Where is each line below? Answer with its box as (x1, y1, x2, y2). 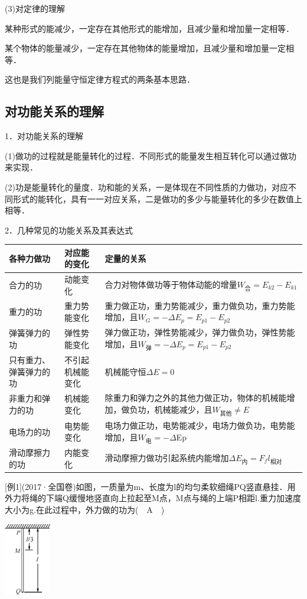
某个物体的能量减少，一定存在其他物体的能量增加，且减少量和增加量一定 (5, 42, 286, 54)
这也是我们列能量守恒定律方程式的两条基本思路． (5, 73, 195, 85)
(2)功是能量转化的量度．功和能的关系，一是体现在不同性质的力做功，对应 (5, 180, 288, 193)
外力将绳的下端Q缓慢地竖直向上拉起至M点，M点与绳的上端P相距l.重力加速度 (5, 492, 301, 504)
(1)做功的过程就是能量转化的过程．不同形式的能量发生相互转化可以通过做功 (5, 149, 296, 162)
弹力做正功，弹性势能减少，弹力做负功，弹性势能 (104, 326, 295, 338)
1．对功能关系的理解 (5, 130, 83, 142)
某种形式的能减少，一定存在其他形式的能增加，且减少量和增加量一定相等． (5, 22, 294, 34)
